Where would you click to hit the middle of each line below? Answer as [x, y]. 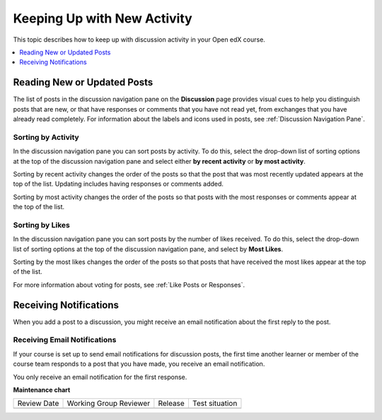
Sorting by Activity [46, 137]
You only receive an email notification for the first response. [100, 377]
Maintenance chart [42, 390]
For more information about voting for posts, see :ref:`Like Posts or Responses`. [129, 284]
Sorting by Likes [41, 224]
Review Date [38, 404]
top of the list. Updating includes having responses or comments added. [118, 184]
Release [172, 404]
